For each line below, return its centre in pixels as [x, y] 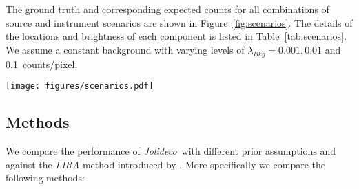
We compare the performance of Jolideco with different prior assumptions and [171, 151]
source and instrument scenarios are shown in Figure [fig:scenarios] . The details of [179, 22]
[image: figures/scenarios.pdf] [80, 86]
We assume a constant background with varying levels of [125, 49]
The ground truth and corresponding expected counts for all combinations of [167, 9]
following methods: [45, 178]
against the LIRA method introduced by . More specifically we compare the [166, 164]
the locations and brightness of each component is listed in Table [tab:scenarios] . [176, 36]
